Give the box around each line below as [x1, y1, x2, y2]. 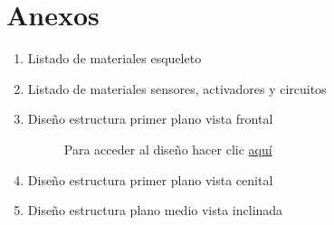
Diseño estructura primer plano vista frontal [27, 109, 273, 128]
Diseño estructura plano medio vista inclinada [27, 201, 283, 220]
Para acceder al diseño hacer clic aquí [63, 139, 272, 158]
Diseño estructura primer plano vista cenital [27, 170, 273, 189]
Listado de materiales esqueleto [27, 49, 202, 68]
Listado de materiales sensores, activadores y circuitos [27, 79, 327, 98]
